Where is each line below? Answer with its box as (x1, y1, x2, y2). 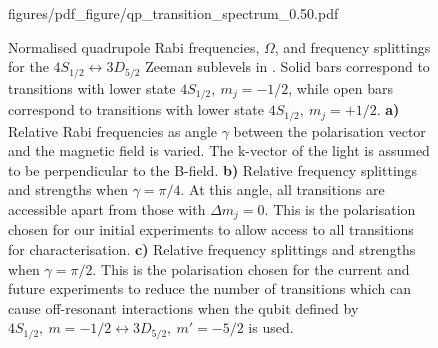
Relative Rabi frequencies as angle (8, 120, 218, 141)
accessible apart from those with (8, 198, 206, 219)
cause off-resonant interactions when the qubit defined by (8, 297, 359, 318)
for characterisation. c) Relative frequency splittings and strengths (8, 238, 416, 259)
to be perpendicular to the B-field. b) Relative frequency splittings (8, 159, 418, 180)
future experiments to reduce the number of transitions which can (8, 278, 411, 299)
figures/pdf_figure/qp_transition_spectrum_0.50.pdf (8, 3, 339, 23)
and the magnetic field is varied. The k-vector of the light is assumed (8, 140, 430, 161)
